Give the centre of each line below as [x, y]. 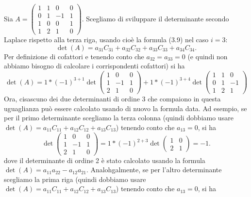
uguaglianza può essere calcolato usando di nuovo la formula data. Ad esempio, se [125, 108]
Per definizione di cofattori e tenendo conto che [74, 56]
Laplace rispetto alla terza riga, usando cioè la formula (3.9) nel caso [106, 40]
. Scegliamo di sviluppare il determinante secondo [155, 18]
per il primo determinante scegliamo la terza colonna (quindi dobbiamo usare [119, 118]
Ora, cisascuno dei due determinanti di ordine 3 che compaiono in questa [112, 99]
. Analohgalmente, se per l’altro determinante [154, 170]
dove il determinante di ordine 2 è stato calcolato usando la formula [105, 160]
